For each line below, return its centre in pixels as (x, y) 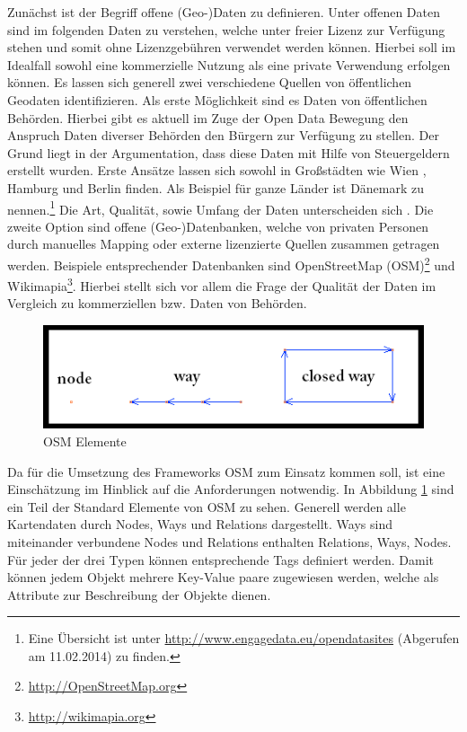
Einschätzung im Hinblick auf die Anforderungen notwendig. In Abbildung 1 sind (231, 489)
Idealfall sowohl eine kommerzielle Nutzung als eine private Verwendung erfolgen (229, 64)
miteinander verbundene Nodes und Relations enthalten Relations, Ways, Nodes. (229, 541)
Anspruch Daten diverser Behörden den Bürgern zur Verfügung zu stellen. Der (223, 135)
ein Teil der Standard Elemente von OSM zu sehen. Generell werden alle (207, 506)
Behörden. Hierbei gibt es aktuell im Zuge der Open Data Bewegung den (208, 117)
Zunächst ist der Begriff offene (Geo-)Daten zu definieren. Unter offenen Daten (224, 12)
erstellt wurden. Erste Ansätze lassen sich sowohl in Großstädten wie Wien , (217, 170)
